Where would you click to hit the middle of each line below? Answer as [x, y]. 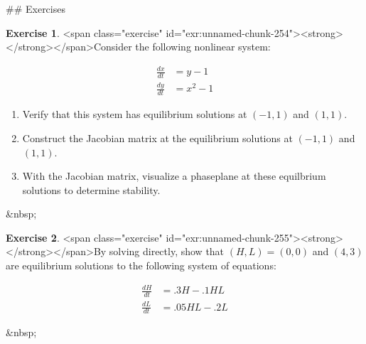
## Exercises [36, 9]
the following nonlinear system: [203, 47]
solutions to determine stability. [91, 189]
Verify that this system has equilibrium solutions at [135, 114]
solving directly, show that [167, 251]
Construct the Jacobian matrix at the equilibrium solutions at [157, 138]
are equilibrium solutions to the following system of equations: [141, 265]
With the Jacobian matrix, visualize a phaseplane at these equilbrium [174, 176]
